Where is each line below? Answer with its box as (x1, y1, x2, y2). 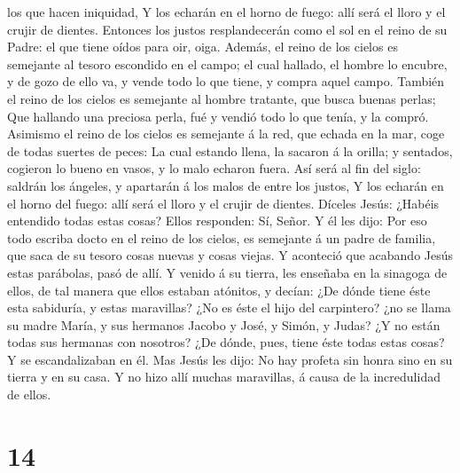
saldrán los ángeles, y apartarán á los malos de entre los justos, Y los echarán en (7, 176, 444, 194)
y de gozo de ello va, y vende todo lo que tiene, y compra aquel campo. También (7, 72, 445, 91)
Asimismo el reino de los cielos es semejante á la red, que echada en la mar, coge (7, 124, 445, 143)
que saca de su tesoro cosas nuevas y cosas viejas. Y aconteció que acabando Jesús (7, 246, 454, 264)
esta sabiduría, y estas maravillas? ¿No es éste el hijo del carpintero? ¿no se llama (7, 298, 451, 317)
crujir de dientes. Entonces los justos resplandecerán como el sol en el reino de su (7, 20, 448, 38)
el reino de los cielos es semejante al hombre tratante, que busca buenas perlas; (7, 89, 436, 107)
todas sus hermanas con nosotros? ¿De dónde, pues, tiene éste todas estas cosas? (7, 333, 445, 351)
